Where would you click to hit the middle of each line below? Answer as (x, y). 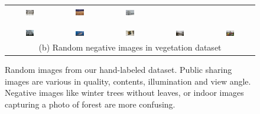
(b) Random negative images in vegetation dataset (130, 47)
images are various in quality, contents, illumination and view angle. (128, 81)
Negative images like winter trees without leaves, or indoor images (124, 93)
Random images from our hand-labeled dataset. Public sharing (118, 70)
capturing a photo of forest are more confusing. (90, 104)
